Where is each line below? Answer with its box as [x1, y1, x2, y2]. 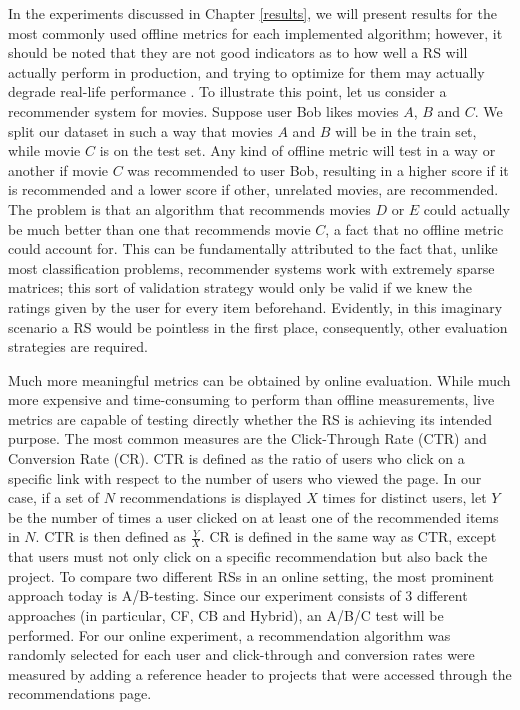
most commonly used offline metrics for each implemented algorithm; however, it [8, 22, 503, 43]
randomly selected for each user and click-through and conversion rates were [8, 644, 475, 665]
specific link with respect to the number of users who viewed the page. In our [8, 467, 482, 488]
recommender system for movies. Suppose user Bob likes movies [8, 100, 399, 121]
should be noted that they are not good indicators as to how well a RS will [8, 42, 468, 63]
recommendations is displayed [119, 487, 302, 508]
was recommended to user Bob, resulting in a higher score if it [127, 159, 509, 180]
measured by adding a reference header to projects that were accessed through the [8, 663, 512, 684]
